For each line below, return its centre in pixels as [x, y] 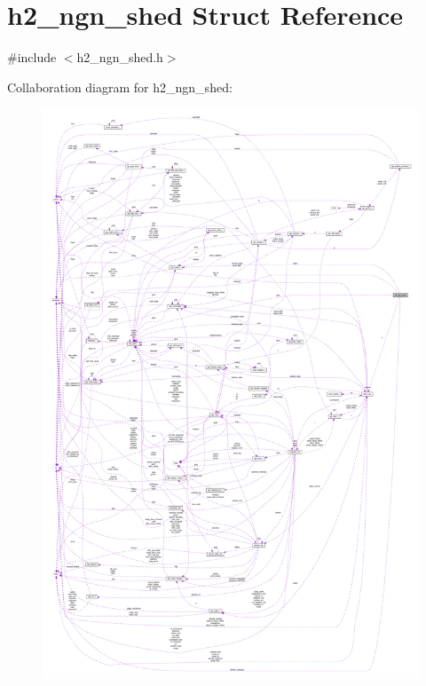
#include [32, 57]
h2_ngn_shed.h [120, 57]
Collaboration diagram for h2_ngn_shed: [120, 87]
